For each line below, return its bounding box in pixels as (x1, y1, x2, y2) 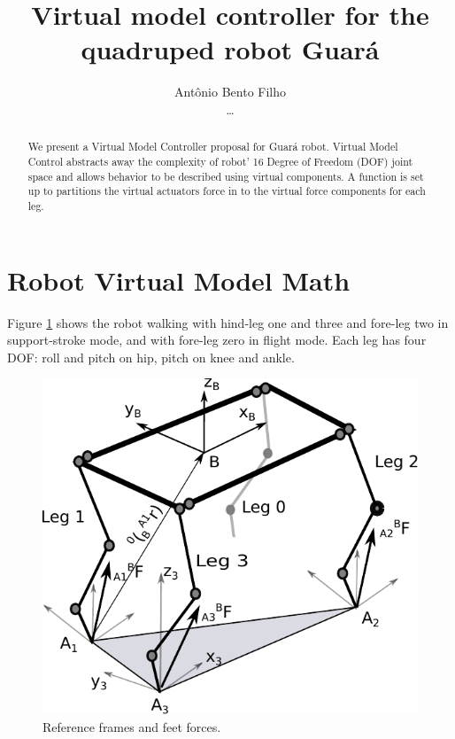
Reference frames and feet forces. (42, 717, 221, 735)
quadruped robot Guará (81, 31, 380, 67)
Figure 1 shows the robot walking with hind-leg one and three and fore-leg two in (7, 313, 449, 331)
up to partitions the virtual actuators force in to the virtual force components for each (27, 183, 426, 198)
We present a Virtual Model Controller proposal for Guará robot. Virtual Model (27, 139, 398, 154)
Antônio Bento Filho (174, 82, 286, 101)
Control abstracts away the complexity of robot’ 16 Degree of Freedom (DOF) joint (27, 153, 413, 168)
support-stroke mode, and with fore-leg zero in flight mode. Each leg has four (7, 331, 427, 349)
